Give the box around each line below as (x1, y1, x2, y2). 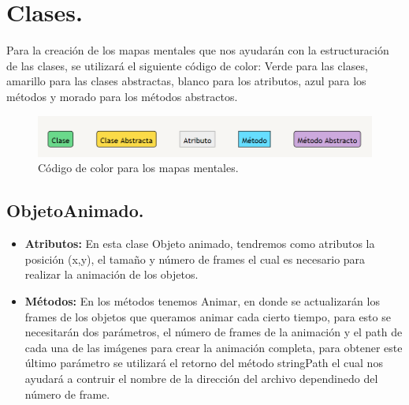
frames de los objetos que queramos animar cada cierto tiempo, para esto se (24, 308, 391, 324)
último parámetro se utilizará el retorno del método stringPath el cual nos (24, 354, 383, 371)
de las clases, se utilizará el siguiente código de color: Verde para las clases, (6, 57, 368, 73)
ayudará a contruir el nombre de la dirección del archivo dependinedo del (24, 369, 378, 386)
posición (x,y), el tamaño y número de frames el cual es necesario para (24, 250, 366, 267)
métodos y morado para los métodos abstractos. (6, 88, 238, 104)
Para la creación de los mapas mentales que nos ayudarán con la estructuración (6, 42, 389, 58)
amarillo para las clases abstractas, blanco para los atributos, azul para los (6, 73, 366, 89)
